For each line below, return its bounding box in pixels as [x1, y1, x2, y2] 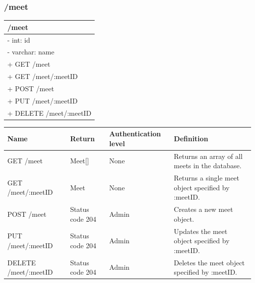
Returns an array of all [174, 151, 243, 161]
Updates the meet [174, 226, 228, 236]
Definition [174, 133, 208, 144]
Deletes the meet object [174, 257, 245, 267]
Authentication [109, 129, 161, 139]
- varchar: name [7, 47, 54, 57]
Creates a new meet [174, 204, 233, 214]
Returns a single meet [174, 173, 239, 183]
